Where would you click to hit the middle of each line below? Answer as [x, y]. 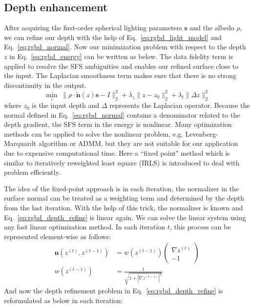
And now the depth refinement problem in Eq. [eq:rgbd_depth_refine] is [114, 291]
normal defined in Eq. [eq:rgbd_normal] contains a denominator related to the [122, 114]
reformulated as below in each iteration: [63, 300]
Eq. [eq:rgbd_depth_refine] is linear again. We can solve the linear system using [125, 217]
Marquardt [20, 143]
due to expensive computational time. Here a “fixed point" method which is [117, 153]
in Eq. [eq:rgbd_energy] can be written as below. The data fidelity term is [121, 56]
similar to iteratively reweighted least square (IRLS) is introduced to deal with [122, 162]
